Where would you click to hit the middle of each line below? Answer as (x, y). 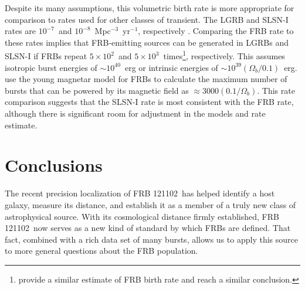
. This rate (276, 90)
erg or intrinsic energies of (171, 67)
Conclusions (54, 165)
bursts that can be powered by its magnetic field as (97, 90)
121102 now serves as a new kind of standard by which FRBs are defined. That (148, 228)
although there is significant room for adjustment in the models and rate (135, 113)
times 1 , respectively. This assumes (224, 55)
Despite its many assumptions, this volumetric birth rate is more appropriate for (150, 8)
